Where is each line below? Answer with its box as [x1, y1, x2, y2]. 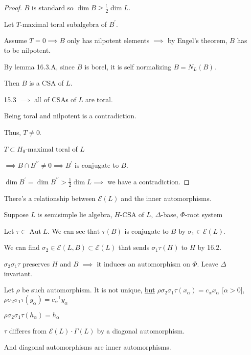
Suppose [4, 209, 29, 220]
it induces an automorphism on [96, 258, 190, 268]
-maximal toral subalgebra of [20, 19, 107, 29]
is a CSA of [29, 78, 64, 88]
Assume [4, 35, 27, 45]
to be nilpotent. [4, 45, 51, 55]
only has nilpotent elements [67, 35, 150, 45]
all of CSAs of [34, 94, 76, 104]
